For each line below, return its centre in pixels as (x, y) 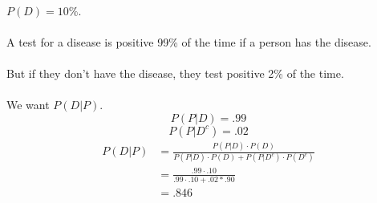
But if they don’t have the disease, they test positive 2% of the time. (175, 73)
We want (28, 105)
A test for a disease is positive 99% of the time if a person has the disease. (189, 41)
